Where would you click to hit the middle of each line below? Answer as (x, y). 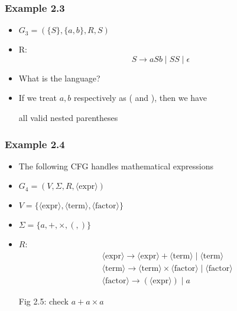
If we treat (38, 98)
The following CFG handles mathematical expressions (116, 166)
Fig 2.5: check (43, 301)
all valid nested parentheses (68, 117)
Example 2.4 (35, 144)
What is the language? (59, 78)
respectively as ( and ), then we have (140, 98)
